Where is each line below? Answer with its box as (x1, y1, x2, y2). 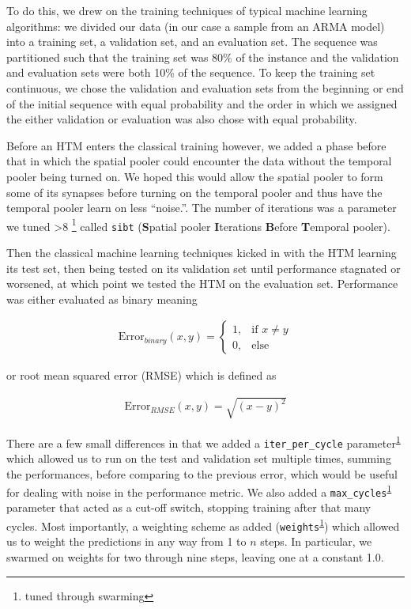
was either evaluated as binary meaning (6, 290, 198, 307)
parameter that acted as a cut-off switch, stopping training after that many (6, 499, 371, 516)
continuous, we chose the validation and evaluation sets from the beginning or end (6, 79, 404, 96)
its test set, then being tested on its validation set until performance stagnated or (6, 259, 401, 276)
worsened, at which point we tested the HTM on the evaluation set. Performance (6, 275, 398, 292)
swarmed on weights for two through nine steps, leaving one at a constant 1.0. (6, 548, 384, 565)
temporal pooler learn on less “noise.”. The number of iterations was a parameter (6, 199, 397, 216)
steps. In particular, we (260, 533, 372, 550)
